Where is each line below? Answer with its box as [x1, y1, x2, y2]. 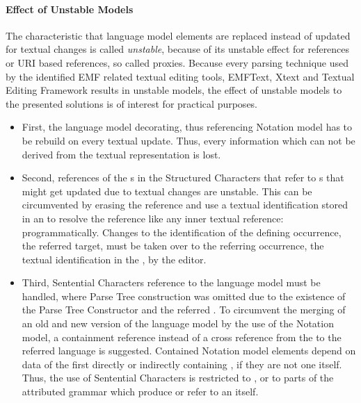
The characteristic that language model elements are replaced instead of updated [6, 28, 351, 42]
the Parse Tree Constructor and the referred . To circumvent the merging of [22, 302, 346, 317]
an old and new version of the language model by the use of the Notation [22, 316, 334, 331]
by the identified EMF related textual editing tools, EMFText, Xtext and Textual [6, 69, 355, 83]
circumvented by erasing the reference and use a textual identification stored [22, 197, 348, 212]
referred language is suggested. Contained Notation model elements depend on [22, 343, 356, 358]
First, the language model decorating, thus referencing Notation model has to [22, 120, 353, 134]
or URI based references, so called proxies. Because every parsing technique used [6, 55, 349, 69]
